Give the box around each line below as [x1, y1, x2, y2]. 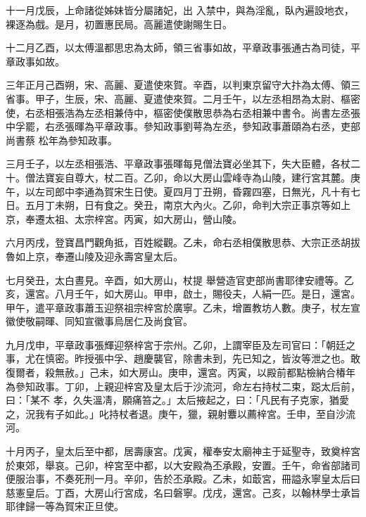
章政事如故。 [6, 53, 65, 68]
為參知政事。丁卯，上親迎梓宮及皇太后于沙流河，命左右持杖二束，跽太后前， [6, 378, 360, 393]
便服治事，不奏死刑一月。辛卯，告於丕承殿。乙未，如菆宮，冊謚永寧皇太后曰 [6, 471, 360, 486]
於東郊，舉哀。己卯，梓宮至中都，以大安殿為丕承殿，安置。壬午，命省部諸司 [6, 457, 360, 472]
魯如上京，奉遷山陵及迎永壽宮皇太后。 [6, 248, 183, 263]
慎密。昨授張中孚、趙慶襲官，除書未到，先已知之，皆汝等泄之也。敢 [44, 351, 360, 366]
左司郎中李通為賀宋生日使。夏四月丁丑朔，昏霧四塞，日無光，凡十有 [34, 184, 351, 198]
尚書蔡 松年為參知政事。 [6, 132, 118, 147]
